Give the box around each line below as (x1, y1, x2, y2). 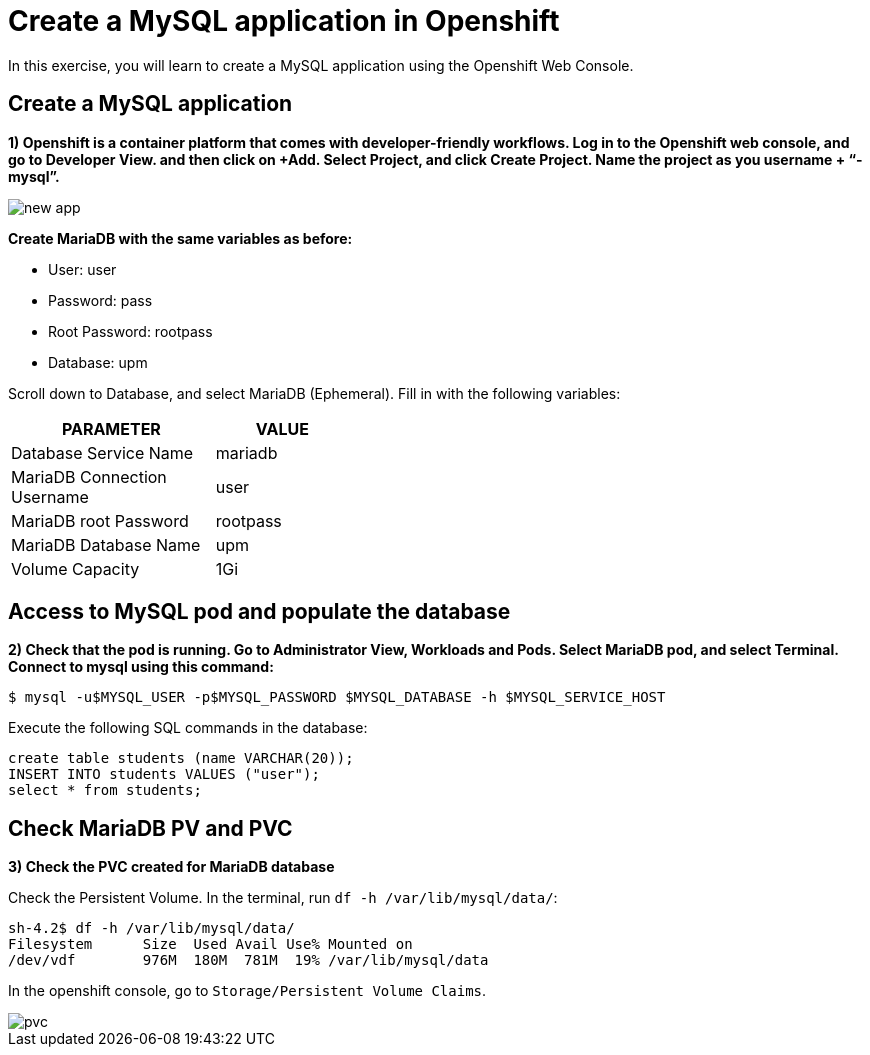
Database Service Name (11, 442, 194, 463)
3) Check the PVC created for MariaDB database (8, 858, 335, 876)
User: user (48, 260, 117, 278)
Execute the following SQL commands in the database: (8, 719, 368, 737)
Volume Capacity (11, 558, 140, 579)
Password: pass (48, 291, 153, 309)
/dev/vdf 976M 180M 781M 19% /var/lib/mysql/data (8, 952, 489, 969)
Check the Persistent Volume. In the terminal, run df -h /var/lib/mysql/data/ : (8, 889, 558, 907)
